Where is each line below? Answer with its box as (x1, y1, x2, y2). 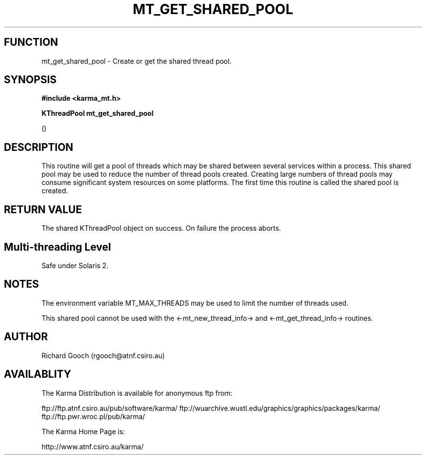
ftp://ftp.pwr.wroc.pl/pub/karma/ (41, 412, 145, 421)
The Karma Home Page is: (41, 427, 125, 436)
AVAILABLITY (4, 368, 71, 381)
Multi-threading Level (4, 240, 111, 253)
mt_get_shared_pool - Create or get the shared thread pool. (41, 56, 231, 65)
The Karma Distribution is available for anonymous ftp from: (41, 388, 232, 397)
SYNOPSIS (4, 73, 57, 86)
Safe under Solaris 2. (41, 261, 108, 270)
